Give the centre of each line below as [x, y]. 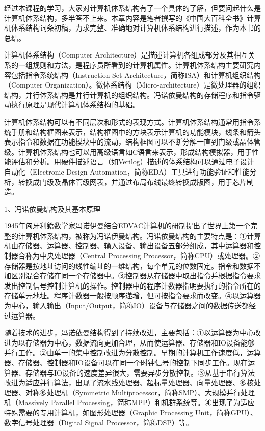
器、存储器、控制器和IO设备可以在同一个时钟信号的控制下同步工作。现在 [126, 362]
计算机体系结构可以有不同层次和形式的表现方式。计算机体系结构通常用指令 [129, 121]
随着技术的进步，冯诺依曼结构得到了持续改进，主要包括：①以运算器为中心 [129, 333]
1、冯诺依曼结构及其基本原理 [52, 208]
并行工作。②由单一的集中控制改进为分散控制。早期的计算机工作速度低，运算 [132, 352]
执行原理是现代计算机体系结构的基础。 [75, 105]
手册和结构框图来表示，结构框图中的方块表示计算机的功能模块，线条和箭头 [136, 132]
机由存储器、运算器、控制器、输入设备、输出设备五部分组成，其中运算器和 [129, 246]
